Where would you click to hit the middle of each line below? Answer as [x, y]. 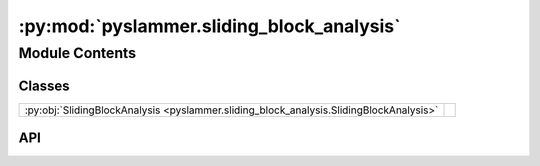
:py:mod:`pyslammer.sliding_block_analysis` [209, 26]
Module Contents [77, 53]
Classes [44, 85]
